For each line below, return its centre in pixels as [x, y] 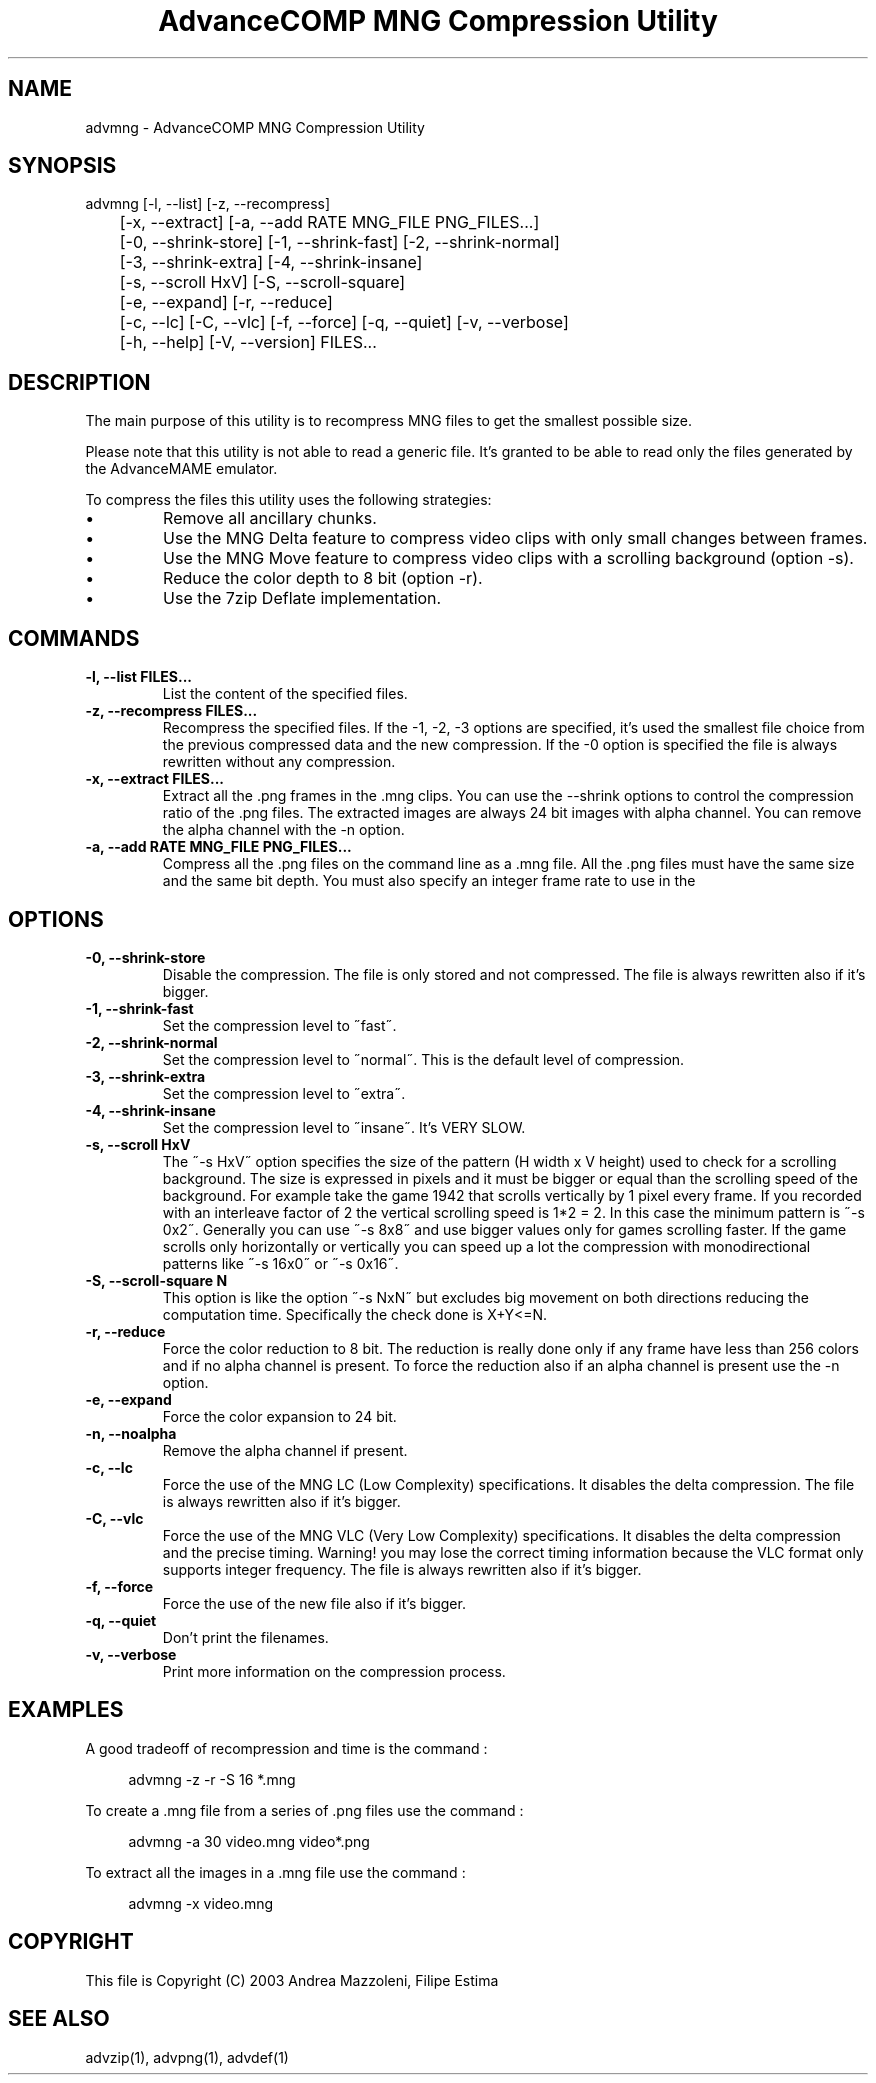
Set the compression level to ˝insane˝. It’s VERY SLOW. [344, 1127]
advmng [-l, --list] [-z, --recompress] [208, 204]
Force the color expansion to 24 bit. [279, 1416]
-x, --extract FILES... [154, 779]
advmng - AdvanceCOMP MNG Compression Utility [255, 127]
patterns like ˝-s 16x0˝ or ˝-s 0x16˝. [280, 1263]
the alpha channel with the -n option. [283, 830]
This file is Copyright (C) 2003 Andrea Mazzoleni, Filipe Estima [292, 1980]
